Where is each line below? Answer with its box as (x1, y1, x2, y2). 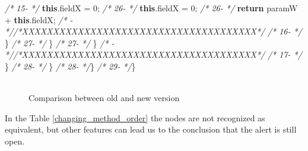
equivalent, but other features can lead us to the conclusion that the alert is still (5, 123, 297, 136)
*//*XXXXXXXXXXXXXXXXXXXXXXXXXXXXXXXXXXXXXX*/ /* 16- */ (5, 25, 302, 37)
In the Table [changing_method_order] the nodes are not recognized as (5, 111, 265, 124)
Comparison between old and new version (28, 92, 180, 104)
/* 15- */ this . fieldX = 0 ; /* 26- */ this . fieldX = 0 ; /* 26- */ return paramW (5, 2, 298, 14)
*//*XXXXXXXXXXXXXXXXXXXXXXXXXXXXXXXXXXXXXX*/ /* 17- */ (5, 48, 302, 61)
